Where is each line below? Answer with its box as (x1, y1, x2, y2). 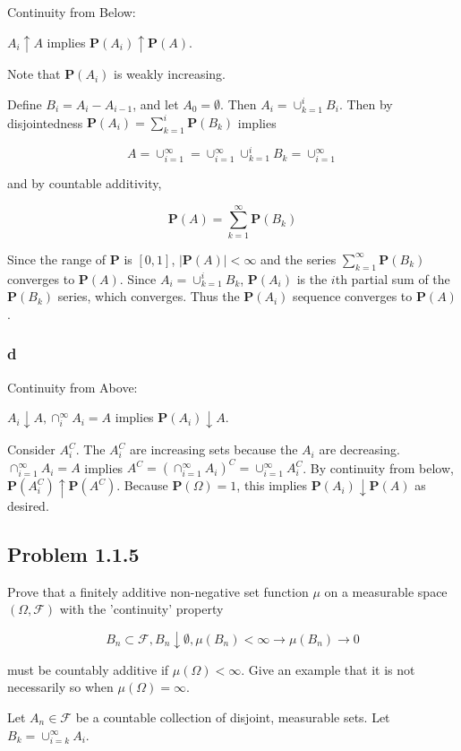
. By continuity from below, (303, 458, 454, 477)
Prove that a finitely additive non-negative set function (7, 582, 309, 600)
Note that (7, 65, 61, 83)
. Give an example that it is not (241, 660, 415, 678)
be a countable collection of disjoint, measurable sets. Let (75, 707, 390, 726)
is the (296, 269, 328, 288)
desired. (7, 496, 49, 514)
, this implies (236, 476, 308, 495)
